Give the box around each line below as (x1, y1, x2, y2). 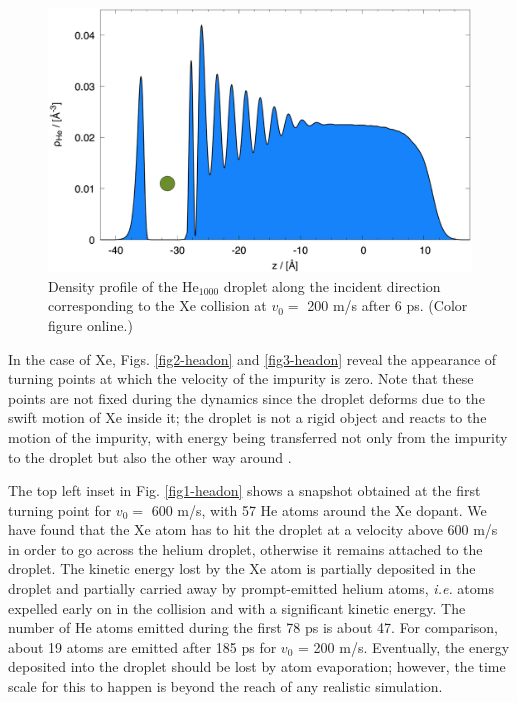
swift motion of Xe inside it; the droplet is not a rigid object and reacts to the (8, 407, 487, 428)
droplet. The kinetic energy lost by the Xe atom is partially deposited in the (8, 558, 476, 579)
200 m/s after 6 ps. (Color (307, 295, 468, 316)
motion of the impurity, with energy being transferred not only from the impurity (8, 426, 508, 447)
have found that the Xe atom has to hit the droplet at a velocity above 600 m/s (8, 519, 498, 540)
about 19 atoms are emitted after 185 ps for (8, 636, 277, 657)
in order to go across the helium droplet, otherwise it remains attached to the (8, 538, 483, 559)
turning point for (8, 499, 112, 520)
